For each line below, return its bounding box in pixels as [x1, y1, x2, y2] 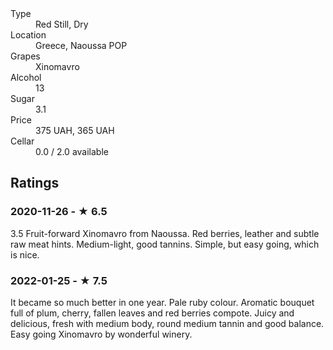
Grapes [10, 50, 41, 62]
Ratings [10, 175, 60, 192]
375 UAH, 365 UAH [35, 125, 115, 136]
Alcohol [10, 72, 42, 83]
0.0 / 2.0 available [35, 146, 109, 157]
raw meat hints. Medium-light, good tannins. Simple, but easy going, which [10, 238, 320, 250]
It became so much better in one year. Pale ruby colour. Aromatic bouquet [10, 296, 315, 308]
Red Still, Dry [35, 18, 89, 30]
